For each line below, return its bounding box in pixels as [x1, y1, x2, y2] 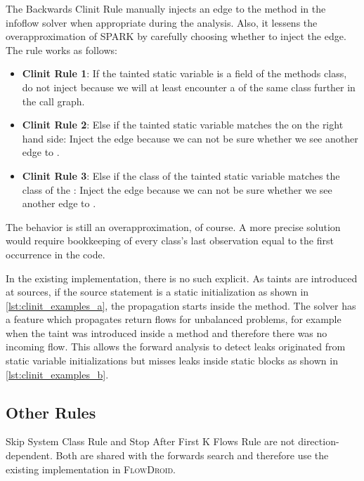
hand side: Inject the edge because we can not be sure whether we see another [22, 131, 358, 145]
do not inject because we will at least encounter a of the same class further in [22, 79, 356, 94]
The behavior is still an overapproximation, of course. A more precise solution [6, 219, 341, 234]
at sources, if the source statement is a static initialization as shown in [6, 284, 309, 299]
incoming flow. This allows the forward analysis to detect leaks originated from [6, 339, 346, 354]
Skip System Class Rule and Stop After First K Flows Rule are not [6, 434, 295, 449]
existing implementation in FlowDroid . [6, 461, 176, 476]
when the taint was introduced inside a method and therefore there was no [6, 325, 327, 340]
